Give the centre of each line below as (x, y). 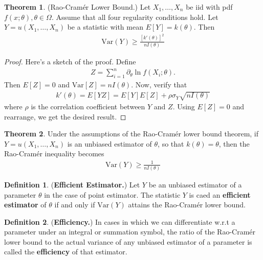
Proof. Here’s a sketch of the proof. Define (70, 61)
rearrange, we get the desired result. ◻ (65, 116)
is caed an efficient (220, 194)
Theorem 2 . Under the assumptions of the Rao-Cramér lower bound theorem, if (131, 134)
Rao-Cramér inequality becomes (54, 153)
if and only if (75, 205)
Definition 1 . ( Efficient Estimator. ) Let (72, 184)
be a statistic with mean (105, 27)
